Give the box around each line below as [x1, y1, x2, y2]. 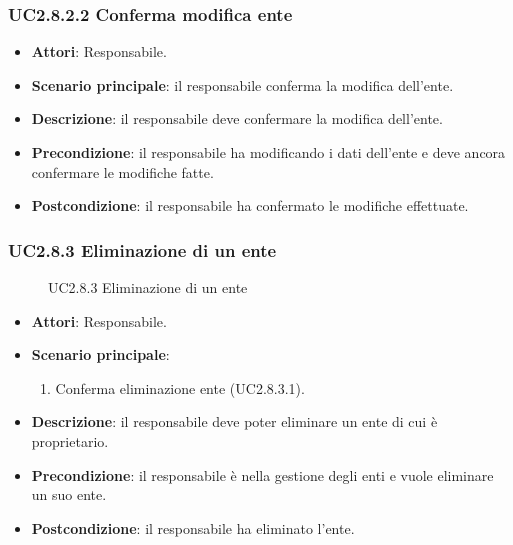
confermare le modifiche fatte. [31, 161, 214, 182]
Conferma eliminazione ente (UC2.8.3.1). [55, 377, 305, 398]
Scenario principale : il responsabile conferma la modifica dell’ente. [31, 74, 454, 95]
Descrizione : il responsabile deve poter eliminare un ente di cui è [31, 411, 438, 432]
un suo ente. [31, 484, 107, 505]
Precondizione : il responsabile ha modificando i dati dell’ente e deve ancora [31, 142, 506, 162]
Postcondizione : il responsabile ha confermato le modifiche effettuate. [31, 195, 469, 216]
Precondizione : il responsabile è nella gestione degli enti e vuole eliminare [31, 464, 494, 485]
